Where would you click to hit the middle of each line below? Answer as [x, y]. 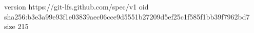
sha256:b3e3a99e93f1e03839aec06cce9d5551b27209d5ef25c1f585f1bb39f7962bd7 [127, 16]
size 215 [16, 26]
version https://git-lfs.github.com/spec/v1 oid [76, 6]
